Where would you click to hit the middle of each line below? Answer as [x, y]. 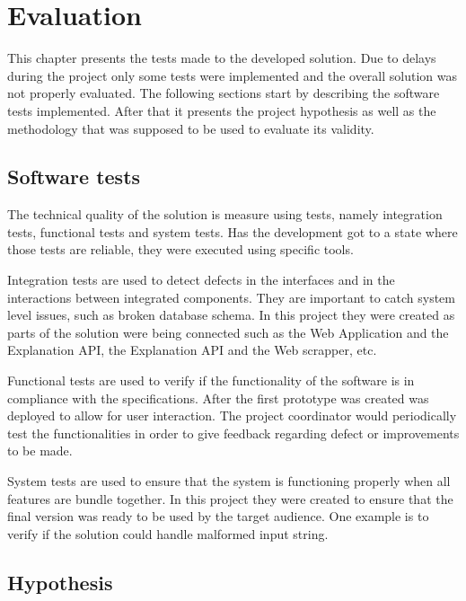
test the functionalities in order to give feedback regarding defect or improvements [233, 433]
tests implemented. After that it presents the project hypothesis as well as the [222, 110]
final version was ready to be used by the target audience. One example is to [218, 516]
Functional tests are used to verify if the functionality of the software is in [211, 380]
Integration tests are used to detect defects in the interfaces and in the [201, 280]
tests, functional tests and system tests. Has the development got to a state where [233, 231]
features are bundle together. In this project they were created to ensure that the [230, 498]
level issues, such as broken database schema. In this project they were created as [231, 315]
